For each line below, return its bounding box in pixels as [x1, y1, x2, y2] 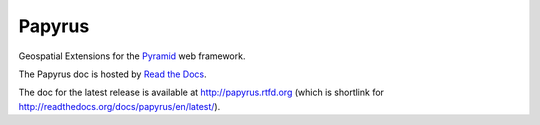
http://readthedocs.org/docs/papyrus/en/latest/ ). [18, 100, 221, 112]
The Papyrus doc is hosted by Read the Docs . [18, 68, 207, 80]
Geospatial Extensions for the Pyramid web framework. [18, 50, 246, 62]
